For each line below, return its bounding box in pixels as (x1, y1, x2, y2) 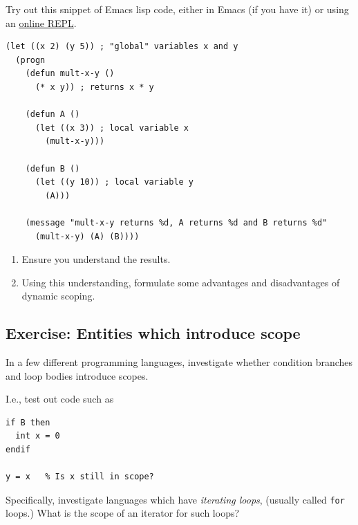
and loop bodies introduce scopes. (6, 368, 149, 383)
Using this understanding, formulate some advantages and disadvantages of (21, 275, 340, 289)
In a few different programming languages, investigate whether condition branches (6, 355, 353, 369)
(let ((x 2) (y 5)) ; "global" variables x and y (6, 42, 238, 52)
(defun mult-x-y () (25, 68, 115, 79)
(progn (15, 55, 46, 65)
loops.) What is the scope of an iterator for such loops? (6, 506, 240, 520)
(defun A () (25, 109, 80, 120)
